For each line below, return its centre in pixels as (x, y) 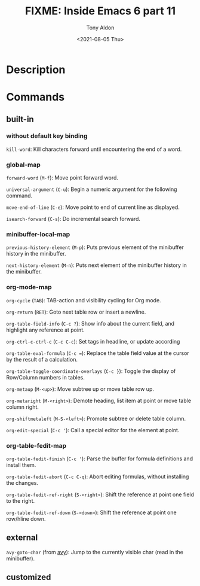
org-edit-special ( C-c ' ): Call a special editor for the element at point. (93, 430)
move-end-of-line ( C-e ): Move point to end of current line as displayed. (93, 207)
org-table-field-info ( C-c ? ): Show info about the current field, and (90, 323)
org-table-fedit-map (36, 445)
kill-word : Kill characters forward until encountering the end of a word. (94, 149)
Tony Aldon (100, 28)
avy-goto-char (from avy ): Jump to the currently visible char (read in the (95, 552)
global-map (23, 165)
